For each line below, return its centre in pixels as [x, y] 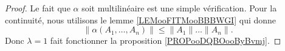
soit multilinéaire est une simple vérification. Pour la [179, 8]
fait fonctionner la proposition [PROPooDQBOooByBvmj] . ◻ [166, 40]
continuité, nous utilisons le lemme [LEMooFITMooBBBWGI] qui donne [141, 19]
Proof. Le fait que [38, 8]
